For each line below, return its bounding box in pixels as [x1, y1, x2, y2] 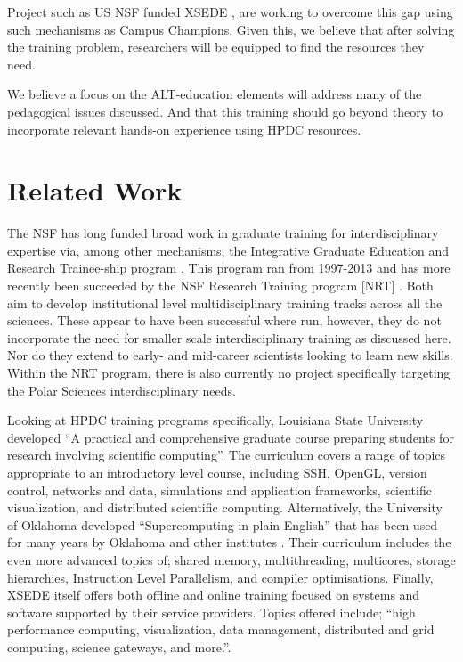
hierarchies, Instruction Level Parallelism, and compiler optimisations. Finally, [7, 568, 434, 586]
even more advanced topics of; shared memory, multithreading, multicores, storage [7, 550, 456, 568]
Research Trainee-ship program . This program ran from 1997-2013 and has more [7, 258, 451, 277]
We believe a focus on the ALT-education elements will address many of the [7, 85, 422, 103]
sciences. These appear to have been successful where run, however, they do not [7, 311, 442, 330]
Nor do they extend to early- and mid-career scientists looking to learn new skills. [7, 346, 453, 364]
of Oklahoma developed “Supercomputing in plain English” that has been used [7, 515, 438, 534]
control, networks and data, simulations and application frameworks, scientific [7, 480, 432, 499]
